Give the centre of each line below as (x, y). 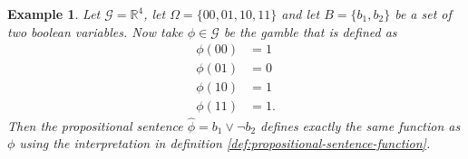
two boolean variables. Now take (95, 31)
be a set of (423, 14)
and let (301, 14)
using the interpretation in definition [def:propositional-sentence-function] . (225, 143)
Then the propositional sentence (95, 125)
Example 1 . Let (54, 14)
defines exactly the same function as (361, 125)
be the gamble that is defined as (310, 31)
